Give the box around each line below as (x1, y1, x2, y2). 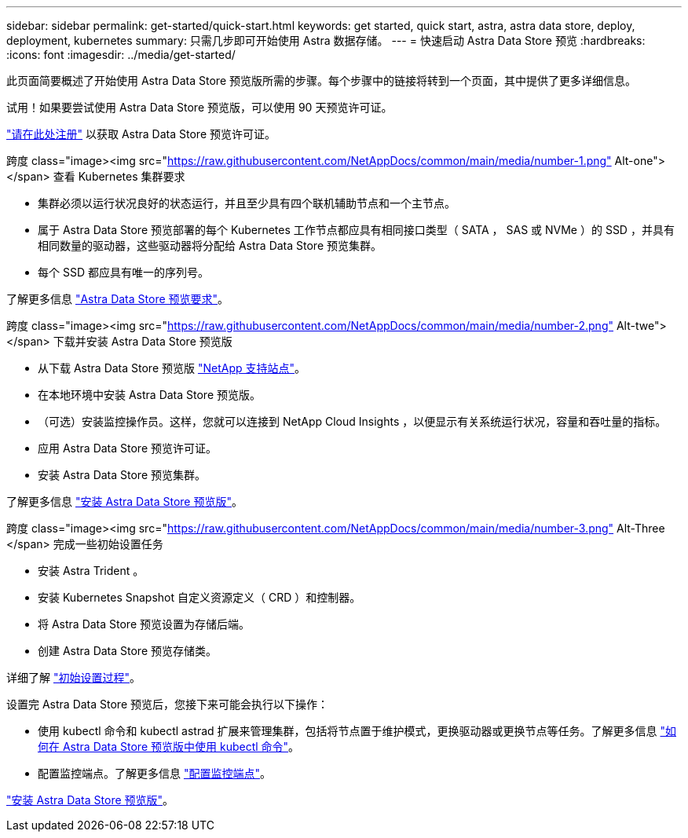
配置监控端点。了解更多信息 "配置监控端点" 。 (38, 767, 271, 780)
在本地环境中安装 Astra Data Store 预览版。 (38, 388, 262, 401)
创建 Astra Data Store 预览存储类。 (38, 644, 218, 657)
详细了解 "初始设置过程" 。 (6, 671, 141, 684)
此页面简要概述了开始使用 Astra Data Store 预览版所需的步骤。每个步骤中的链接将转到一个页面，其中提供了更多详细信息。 (6, 74, 637, 87)
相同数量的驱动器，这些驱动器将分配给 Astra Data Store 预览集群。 (38, 239, 382, 252)
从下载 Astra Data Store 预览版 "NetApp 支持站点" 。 (38, 361, 306, 375)
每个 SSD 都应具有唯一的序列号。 (38, 265, 209, 279)
